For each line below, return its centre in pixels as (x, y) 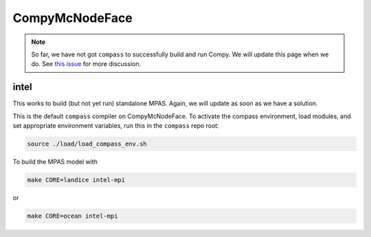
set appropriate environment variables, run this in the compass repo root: (116, 126)
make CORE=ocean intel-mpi (72, 216)
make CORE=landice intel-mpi (76, 180)
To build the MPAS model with (55, 161)
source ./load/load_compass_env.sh (87, 144)
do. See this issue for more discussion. (86, 64)
